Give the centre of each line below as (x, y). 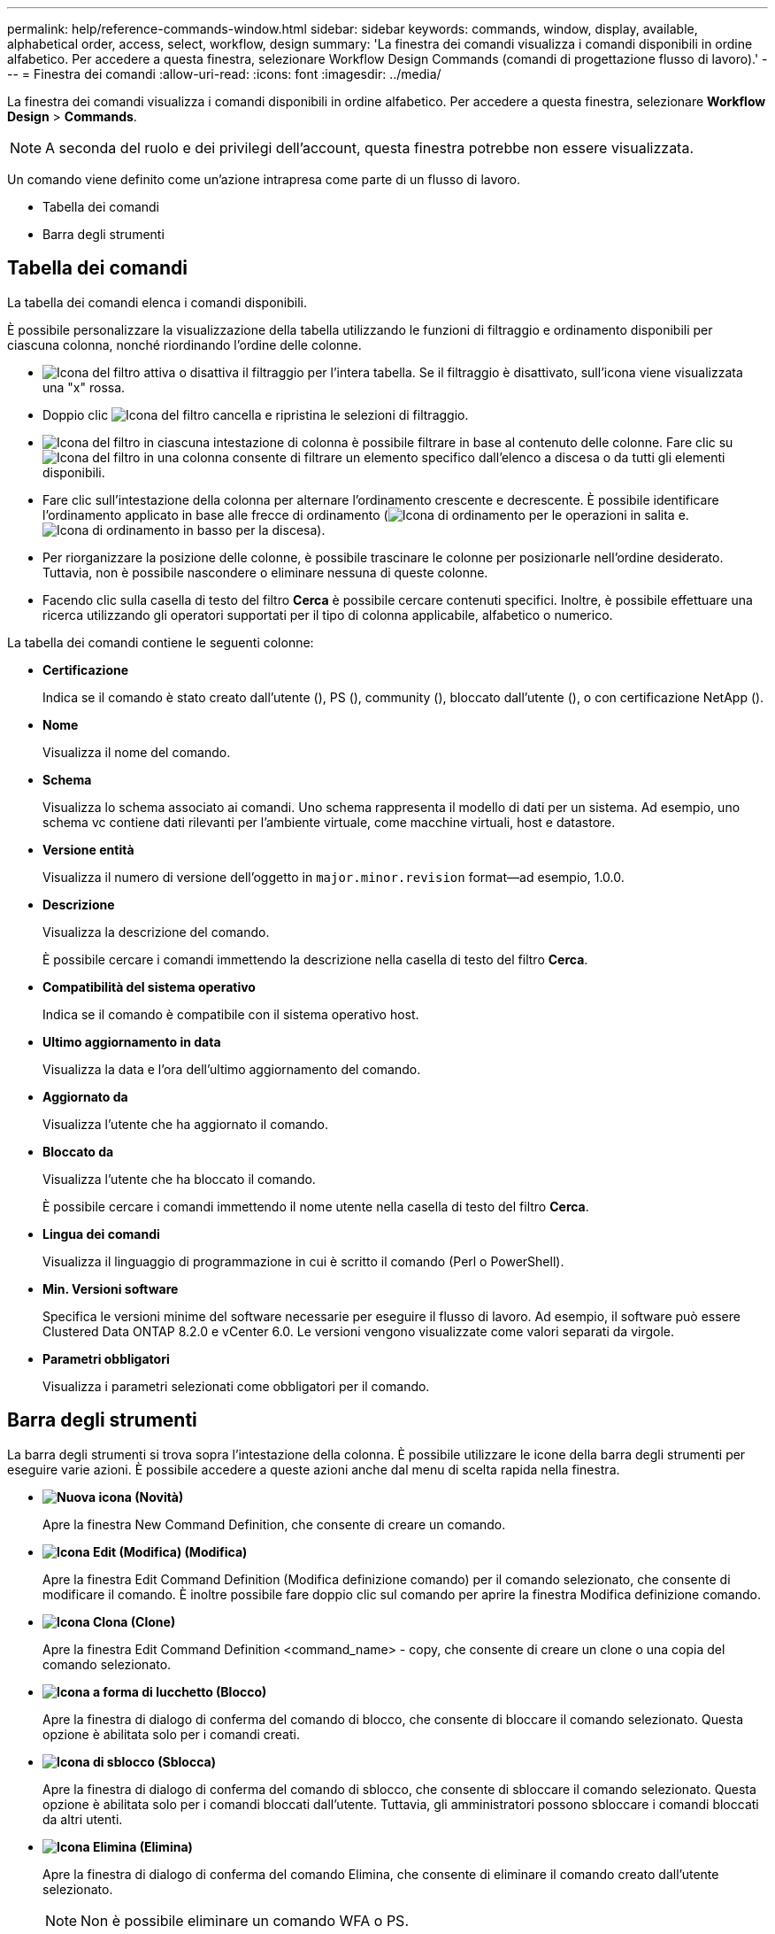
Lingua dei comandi (101, 1234)
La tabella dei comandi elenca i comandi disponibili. (157, 302)
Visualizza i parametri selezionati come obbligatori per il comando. (236, 1386)
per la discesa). (280, 530)
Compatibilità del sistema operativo (149, 986)
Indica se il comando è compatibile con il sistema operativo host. (231, 1014)
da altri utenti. (83, 1819)
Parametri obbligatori (106, 1358)
